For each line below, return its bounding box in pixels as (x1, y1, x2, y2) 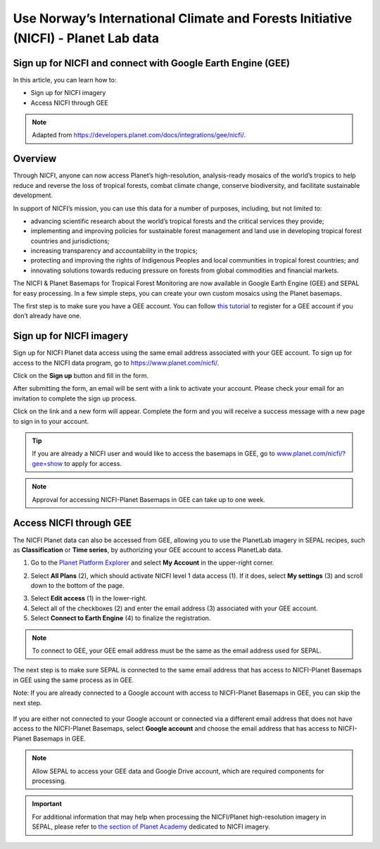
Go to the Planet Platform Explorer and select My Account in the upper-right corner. (30, 558, 274, 567)
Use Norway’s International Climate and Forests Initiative (13, 11, 353, 26)
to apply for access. (64, 459, 122, 467)
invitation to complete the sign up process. (13, 394, 137, 403)
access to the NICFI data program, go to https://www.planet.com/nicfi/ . (13, 358, 220, 367)
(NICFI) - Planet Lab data (13, 30, 160, 46)
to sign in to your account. (13, 417, 89, 425)
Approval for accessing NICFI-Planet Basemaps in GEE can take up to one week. (32, 495, 265, 503)
